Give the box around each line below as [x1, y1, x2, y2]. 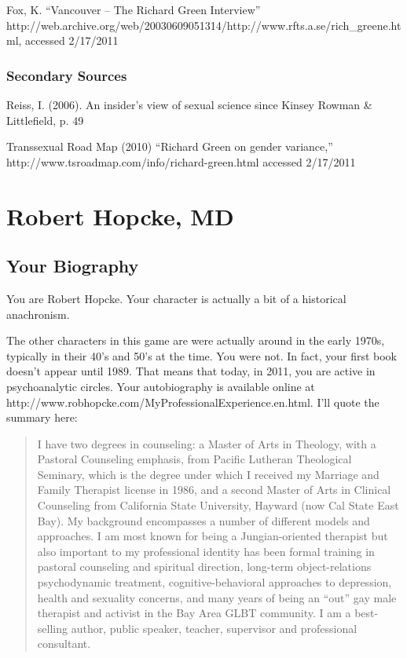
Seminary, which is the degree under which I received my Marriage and [37, 466, 379, 482]
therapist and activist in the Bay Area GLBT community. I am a [37, 605, 351, 621]
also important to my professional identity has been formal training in [37, 543, 375, 559]
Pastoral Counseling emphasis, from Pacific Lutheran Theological [37, 451, 352, 467]
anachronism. [6, 305, 70, 322]
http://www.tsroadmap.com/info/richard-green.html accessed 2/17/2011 [6, 153, 356, 170]
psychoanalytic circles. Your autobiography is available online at [6, 378, 315, 394]
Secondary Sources [6, 65, 127, 85]
